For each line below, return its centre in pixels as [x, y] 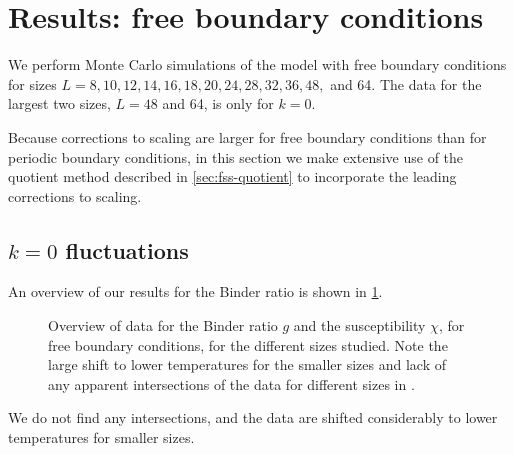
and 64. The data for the [406, 83]
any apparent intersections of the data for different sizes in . [231, 383]
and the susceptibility [359, 325]
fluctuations [127, 249]
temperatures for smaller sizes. [101, 437]
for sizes [32, 83]
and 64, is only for [218, 103]
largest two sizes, [59, 103]
